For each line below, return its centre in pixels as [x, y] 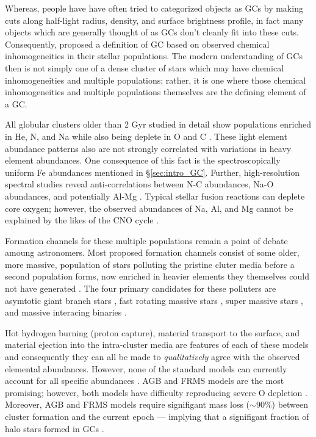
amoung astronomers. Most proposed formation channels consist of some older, [152, 252]
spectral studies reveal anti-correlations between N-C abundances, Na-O [139, 184]
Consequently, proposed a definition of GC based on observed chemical [137, 44]
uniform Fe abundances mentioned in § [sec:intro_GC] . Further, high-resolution [153, 172]
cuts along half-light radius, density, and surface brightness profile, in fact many [154, 20]
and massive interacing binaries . [66, 312]
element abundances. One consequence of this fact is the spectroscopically [143, 160]
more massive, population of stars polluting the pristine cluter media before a [150, 264]
